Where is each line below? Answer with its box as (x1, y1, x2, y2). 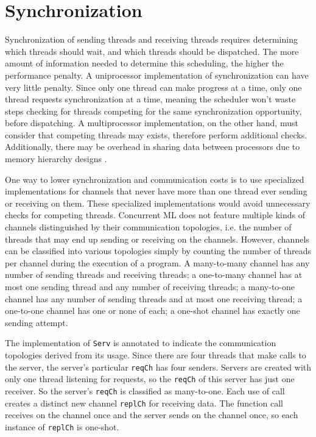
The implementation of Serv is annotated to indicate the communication (5, 336, 276, 349)
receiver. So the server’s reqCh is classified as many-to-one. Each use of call (5, 384, 285, 397)
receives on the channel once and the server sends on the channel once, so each (5, 408, 298, 421)
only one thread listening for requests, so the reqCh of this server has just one (5, 372, 295, 385)
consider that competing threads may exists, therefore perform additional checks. (5, 128, 307, 141)
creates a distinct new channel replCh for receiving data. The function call (5, 396, 283, 409)
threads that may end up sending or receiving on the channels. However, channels (5, 232, 309, 245)
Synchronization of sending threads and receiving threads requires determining (5, 33, 298, 46)
